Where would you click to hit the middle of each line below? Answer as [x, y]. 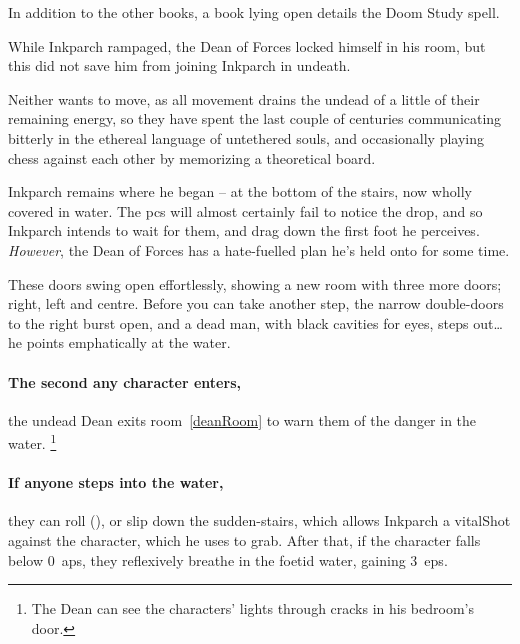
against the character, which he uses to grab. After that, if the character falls [244, 539]
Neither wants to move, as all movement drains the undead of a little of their [244, 98]
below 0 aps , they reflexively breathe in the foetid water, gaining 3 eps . [228, 559]
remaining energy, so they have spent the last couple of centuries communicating [255, 118]
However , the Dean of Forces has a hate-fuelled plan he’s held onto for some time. [259, 249]
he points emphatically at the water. [119, 342]
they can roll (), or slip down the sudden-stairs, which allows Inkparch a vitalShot [259, 520]
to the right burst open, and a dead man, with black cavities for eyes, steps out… [255, 322]
